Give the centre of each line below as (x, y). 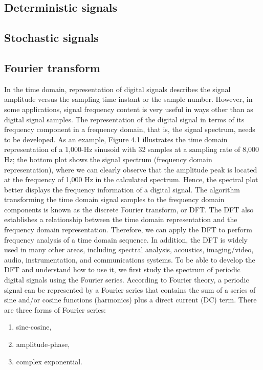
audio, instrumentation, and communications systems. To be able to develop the (130, 259)
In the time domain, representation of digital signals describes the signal (117, 89)
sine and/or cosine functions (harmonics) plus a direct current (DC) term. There (130, 300)
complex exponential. (49, 361)
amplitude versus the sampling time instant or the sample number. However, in (128, 99)
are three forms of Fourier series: (55, 309)
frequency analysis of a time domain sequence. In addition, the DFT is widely (126, 239)
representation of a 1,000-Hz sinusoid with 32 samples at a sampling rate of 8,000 (131, 149)
